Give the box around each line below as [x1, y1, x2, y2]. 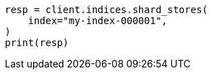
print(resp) [5, 37, 69, 48]
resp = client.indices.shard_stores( [5, 4, 209, 15]
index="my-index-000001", [28, 15, 168, 26]
